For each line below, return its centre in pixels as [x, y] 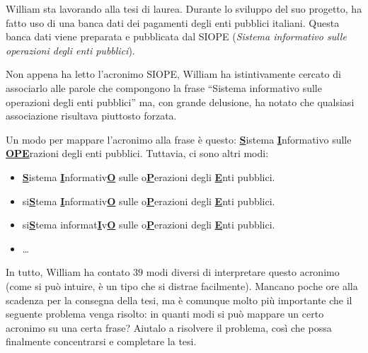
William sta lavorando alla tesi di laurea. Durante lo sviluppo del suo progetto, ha [184, 8]
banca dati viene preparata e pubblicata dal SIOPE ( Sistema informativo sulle [176, 36]
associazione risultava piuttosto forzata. [91, 116]
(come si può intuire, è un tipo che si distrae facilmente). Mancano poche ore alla [182, 285]
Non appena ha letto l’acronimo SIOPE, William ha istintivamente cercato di [173, 74]
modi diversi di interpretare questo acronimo [243, 272]
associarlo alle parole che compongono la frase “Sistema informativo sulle [164, 87]
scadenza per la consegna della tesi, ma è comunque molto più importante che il [179, 300]
